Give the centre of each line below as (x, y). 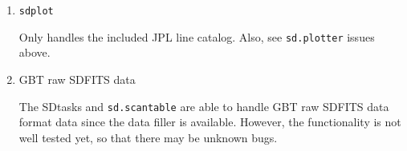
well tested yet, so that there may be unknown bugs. (148, 137)
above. (35, 52)
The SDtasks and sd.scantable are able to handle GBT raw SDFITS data (204, 106)
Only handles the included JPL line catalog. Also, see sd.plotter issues (197, 36)
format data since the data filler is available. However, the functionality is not (210, 122)
